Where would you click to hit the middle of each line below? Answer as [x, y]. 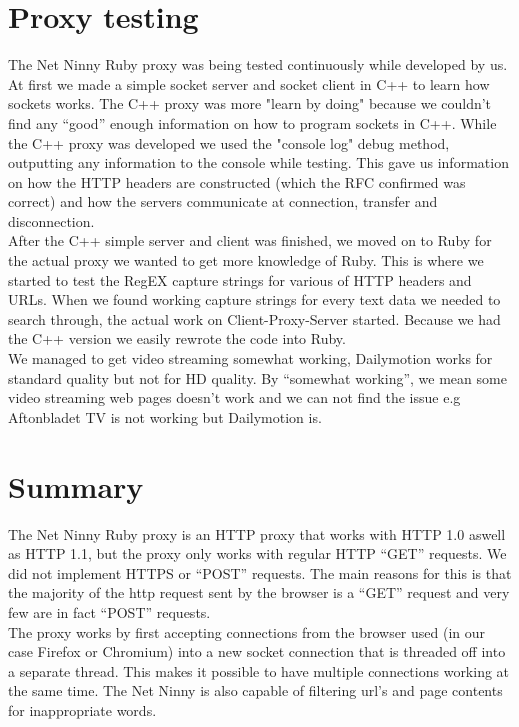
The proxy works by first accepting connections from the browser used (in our [247, 631]
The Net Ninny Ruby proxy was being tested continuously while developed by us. [258, 64]
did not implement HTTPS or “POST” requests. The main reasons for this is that [260, 572]
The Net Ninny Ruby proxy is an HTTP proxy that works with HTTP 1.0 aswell [257, 533]
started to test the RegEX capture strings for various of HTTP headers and [240, 279]
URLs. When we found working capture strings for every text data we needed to [254, 299]
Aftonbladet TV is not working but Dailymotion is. [165, 416]
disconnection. [51, 220]
